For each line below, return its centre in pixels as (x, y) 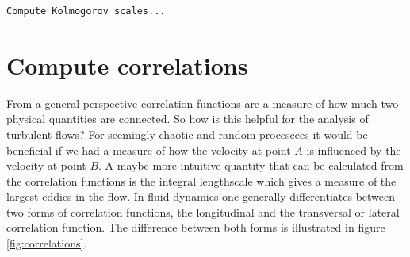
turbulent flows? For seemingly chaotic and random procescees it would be (187, 134)
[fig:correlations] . (47, 243)
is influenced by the (354, 150)
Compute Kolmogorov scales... (86, 11)
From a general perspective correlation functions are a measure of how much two (203, 103)
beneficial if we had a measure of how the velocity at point (149, 150)
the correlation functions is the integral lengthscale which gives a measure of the (201, 180)
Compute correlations (127, 65)
